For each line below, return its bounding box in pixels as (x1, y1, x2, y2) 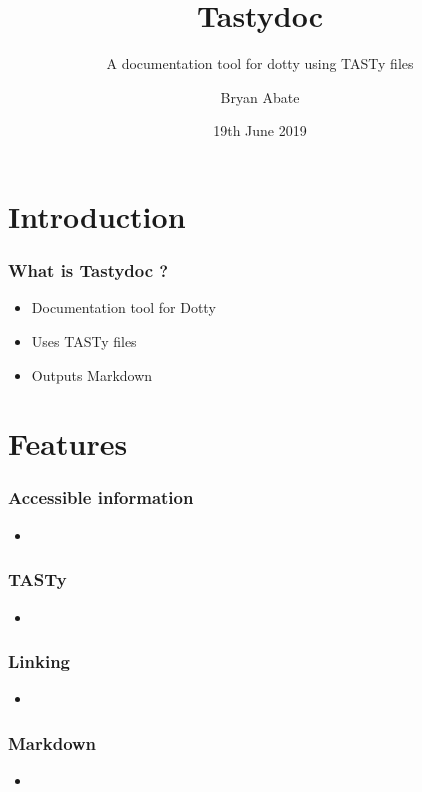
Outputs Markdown (31, 364, 153, 385)
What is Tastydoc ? (8, 258, 169, 283)
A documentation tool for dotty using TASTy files (106, 53, 414, 74)
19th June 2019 (213, 120, 307, 141)
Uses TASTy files (31, 330, 137, 351)
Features (8, 423, 128, 464)
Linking (8, 649, 71, 674)
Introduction (8, 195, 186, 236)
